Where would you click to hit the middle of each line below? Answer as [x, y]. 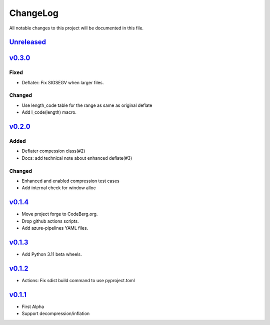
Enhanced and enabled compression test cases [70, 181]
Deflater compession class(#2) [53, 151]
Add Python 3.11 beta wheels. [52, 254]
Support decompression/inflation [56, 314]
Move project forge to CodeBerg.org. [60, 214]
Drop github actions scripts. [50, 221]
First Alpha [33, 307]
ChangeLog [34, 13]
